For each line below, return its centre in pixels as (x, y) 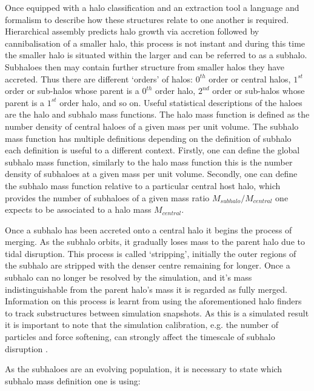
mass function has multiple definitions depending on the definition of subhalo (148, 138)
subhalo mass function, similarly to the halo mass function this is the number (149, 162)
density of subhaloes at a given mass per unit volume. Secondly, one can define (151, 174)
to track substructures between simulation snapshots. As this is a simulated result (157, 312)
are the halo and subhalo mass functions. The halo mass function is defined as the (157, 114)
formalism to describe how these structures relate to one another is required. (147, 19)
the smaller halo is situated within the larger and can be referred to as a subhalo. (156, 55)
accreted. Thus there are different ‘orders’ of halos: (99, 79)
